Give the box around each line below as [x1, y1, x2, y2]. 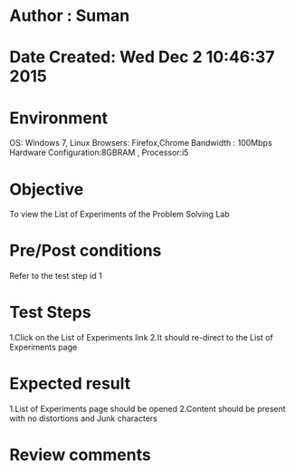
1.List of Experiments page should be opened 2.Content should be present [9, 404, 287, 415]
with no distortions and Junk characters [9, 413, 158, 424]
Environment [9, 108, 109, 128]
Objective [9, 178, 84, 199]
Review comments [9, 445, 151, 465]
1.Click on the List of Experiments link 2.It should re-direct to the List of [9, 332, 273, 343]
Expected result [9, 373, 131, 394]
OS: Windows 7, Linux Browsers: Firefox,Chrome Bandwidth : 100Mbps [9, 138, 273, 149]
